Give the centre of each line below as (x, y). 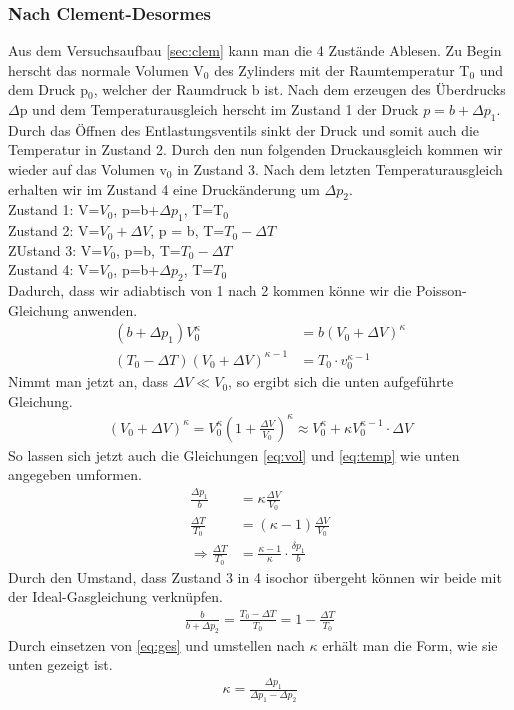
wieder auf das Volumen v (87, 168)
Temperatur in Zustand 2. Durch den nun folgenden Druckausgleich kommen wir (255, 149)
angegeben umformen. (75, 474)
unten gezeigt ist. (60, 664)
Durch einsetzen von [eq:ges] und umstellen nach (156, 644)
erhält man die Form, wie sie (410, 644)
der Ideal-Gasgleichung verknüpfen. (115, 596)
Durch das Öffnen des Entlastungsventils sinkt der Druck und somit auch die (244, 129)
